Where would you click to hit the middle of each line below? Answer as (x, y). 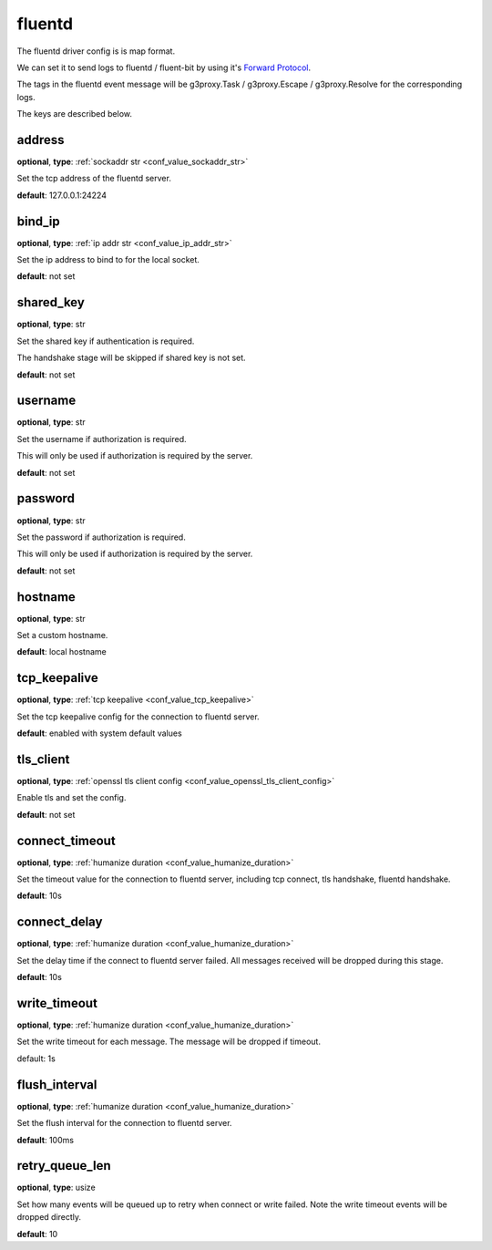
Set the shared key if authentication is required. (106, 341)
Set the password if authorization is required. (101, 537)
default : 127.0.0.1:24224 (61, 195)
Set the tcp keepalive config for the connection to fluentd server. (138, 717)
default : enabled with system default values (99, 733)
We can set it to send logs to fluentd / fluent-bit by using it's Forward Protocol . (164, 67)
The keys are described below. (74, 114)
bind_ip (38, 221)
